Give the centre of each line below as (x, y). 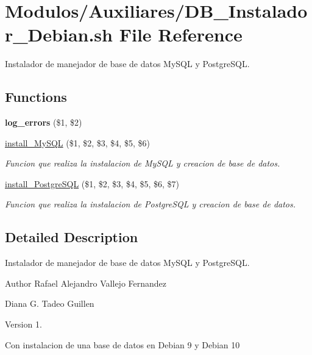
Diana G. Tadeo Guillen (50, 303)
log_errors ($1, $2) (44, 122)
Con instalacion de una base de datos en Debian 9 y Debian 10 (122, 344)
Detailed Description (72, 237)
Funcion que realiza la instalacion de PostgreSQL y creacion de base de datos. (151, 204)
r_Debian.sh (59, 34)
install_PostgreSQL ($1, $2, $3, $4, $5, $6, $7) (92, 183)
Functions (36, 97)
